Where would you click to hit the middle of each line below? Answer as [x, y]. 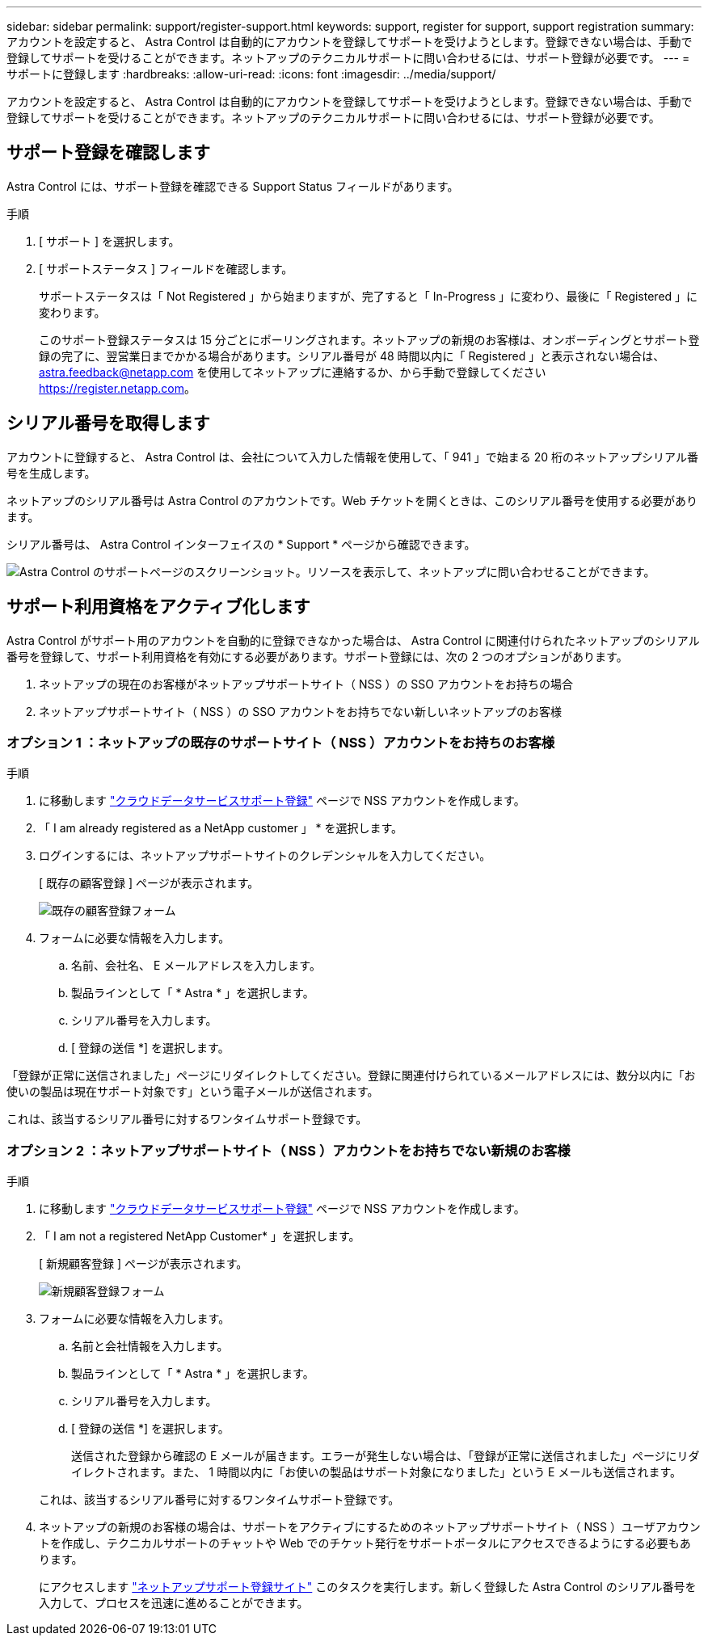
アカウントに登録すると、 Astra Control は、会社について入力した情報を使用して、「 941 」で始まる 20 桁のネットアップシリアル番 [352, 457]
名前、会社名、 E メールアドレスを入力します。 [196, 966]
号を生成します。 [51, 473]
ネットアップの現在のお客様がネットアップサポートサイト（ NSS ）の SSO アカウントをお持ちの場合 [306, 684]
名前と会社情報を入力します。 [150, 1346]
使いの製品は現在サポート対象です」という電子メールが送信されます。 [193, 1092]
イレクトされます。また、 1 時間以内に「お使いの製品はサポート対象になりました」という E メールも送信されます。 [377, 1472]
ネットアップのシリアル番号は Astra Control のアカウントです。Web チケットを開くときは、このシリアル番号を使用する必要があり [352, 500]
